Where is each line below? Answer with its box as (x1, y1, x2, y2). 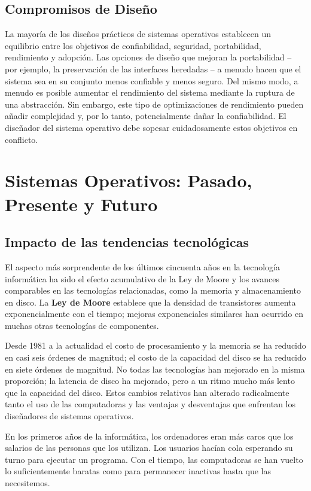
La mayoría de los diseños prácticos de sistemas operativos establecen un (5, 28, 272, 40)
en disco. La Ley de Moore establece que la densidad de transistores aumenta (5, 295, 296, 308)
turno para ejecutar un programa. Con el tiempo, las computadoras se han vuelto (5, 453, 303, 465)
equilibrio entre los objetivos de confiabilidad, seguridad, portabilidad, (5, 39, 261, 51)
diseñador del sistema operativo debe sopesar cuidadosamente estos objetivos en (5, 121, 298, 133)
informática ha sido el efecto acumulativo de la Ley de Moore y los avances (5, 272, 279, 285)
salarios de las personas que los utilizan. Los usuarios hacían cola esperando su (5, 441, 293, 454)
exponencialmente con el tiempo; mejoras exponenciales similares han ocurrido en (5, 307, 303, 320)
